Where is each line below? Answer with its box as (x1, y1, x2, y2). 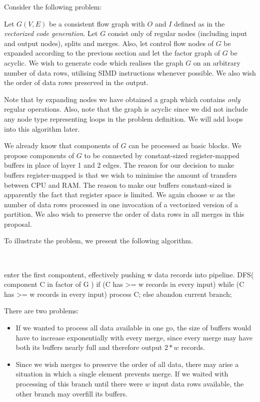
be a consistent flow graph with (48, 18, 145, 29)
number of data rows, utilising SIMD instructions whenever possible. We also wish (4, 67, 256, 78)
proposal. (4, 218, 32, 229)
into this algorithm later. (4, 123, 80, 134)
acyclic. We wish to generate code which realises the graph (4, 57, 183, 68)
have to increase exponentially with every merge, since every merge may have (15, 332, 252, 342)
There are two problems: (4, 305, 79, 316)
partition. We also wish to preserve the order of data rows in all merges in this (4, 209, 244, 219)
